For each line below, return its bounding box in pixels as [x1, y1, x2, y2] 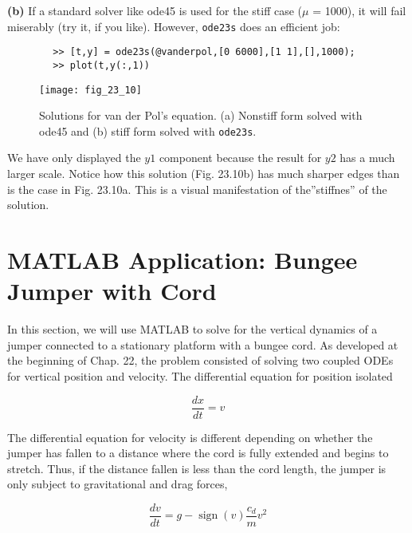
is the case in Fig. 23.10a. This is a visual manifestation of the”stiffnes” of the [7, 180, 387, 197]
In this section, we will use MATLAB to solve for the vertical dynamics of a [7, 321, 378, 338]
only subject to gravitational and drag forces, [7, 476, 228, 492]
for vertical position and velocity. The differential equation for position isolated [7, 367, 393, 384]
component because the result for [159, 149, 322, 166]
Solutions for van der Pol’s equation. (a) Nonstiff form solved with [39, 107, 363, 124]
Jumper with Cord [7, 274, 217, 307]
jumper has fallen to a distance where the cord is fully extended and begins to [7, 444, 389, 461]
